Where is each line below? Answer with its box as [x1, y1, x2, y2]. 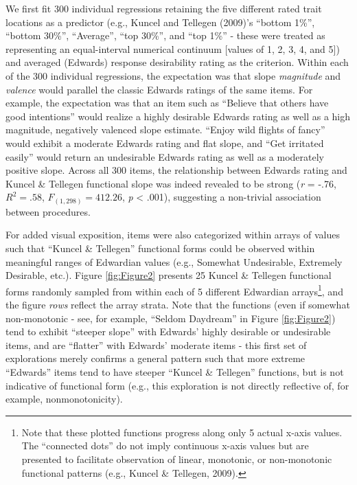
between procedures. [5, 204, 91, 218]
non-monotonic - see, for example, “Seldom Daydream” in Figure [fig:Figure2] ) [5, 311, 336, 325]
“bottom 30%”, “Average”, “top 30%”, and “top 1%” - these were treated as [5, 28, 325, 43]
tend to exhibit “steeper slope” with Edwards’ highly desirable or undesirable [5, 324, 331, 339]
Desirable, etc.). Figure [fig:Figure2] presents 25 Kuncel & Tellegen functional [5, 268, 332, 282]
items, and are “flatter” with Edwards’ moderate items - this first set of [5, 337, 307, 352]
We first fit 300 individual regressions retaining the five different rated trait [5, 1, 322, 15]
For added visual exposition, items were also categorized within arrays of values [5, 227, 340, 242]
